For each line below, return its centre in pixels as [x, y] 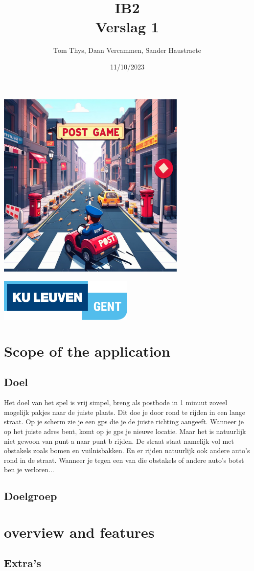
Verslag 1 [127, 27]
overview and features [79, 532]
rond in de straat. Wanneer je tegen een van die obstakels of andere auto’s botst [124, 460]
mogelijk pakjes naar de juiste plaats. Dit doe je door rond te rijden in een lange [125, 412]
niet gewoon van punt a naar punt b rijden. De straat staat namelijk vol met [119, 441]
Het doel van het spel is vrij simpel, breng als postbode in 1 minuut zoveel [116, 402]
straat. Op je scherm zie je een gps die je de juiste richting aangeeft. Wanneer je [124, 422]
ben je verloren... [29, 469]
